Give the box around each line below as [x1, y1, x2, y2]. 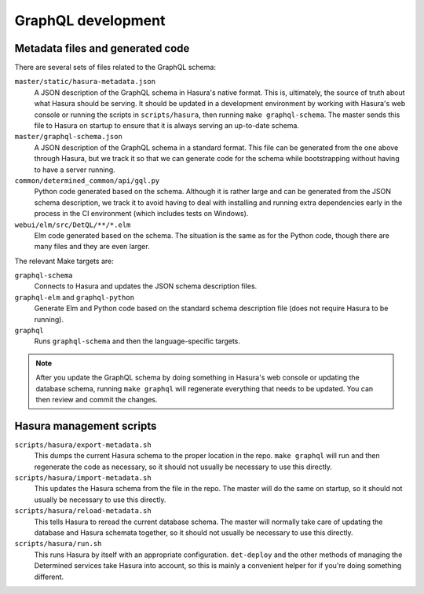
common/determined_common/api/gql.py [14, 176, 160, 185]
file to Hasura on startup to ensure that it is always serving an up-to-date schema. [34, 121, 300, 130]
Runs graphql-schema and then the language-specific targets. [34, 336, 241, 346]
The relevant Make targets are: [14, 256, 114, 266]
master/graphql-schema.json [14, 132, 123, 141]
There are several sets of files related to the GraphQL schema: [14, 63, 216, 72]
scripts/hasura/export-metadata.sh [14, 440, 152, 449]
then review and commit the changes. [35, 395, 158, 404]
